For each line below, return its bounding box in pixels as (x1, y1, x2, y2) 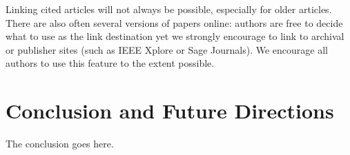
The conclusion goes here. (6, 136, 114, 151)
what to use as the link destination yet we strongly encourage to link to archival (6, 29, 344, 43)
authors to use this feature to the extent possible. (6, 56, 215, 70)
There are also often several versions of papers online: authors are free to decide (6, 15, 343, 30)
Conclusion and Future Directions (6, 96, 334, 125)
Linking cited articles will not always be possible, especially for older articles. (6, 2, 332, 16)
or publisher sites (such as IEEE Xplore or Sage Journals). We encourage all (6, 42, 328, 56)
